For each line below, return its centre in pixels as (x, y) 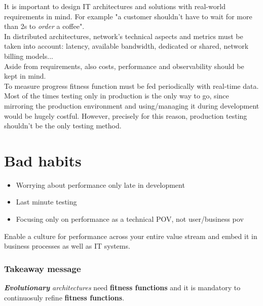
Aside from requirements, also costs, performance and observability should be (124, 66)
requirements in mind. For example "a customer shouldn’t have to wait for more (128, 16)
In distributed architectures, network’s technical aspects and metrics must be (124, 36)
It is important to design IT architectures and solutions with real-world (115, 6)
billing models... (29, 56)
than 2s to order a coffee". (44, 26)
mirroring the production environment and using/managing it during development (132, 105)
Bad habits (43, 160)
